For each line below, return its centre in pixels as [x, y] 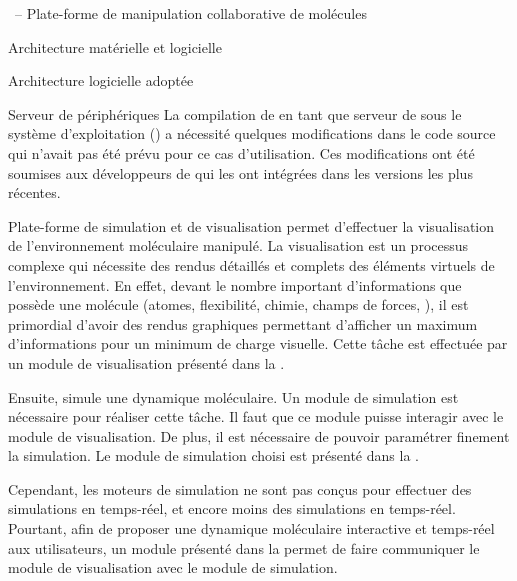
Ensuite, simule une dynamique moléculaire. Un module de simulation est [233, 396]
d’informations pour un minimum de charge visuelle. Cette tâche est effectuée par [258, 343]
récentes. [34, 192]
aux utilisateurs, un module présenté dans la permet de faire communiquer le [244, 547]
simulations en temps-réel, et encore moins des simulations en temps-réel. [232, 508]
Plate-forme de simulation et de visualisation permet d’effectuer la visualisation [251, 225]
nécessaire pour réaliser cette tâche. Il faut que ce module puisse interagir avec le [256, 416]
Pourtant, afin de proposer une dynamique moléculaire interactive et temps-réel [251, 528]
